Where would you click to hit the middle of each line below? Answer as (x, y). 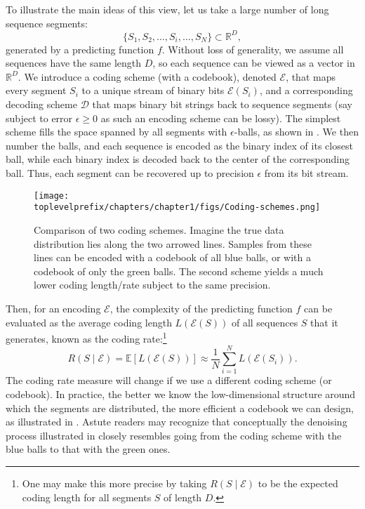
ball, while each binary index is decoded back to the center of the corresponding (178, 159)
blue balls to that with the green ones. (88, 449)
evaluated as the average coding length (89, 322)
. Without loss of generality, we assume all (253, 49)
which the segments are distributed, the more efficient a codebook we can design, (180, 408)
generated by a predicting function (80, 49)
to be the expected (298, 483)
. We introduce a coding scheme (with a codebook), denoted (147, 76)
